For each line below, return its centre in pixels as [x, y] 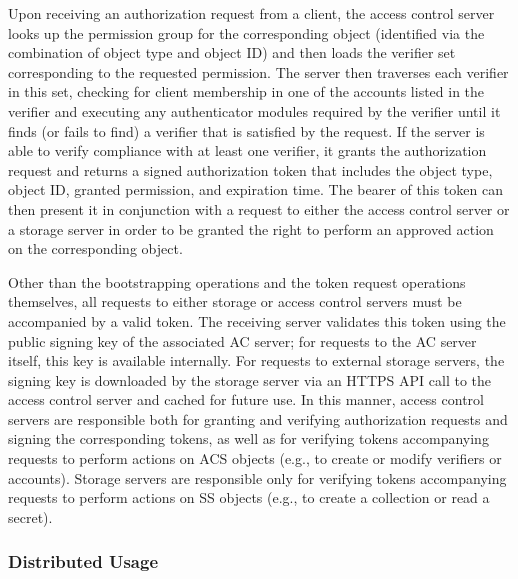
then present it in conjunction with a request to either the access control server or [259, 208]
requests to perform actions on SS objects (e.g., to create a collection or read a [249, 497]
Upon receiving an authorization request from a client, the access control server [251, 13]
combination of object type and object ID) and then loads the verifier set [232, 52]
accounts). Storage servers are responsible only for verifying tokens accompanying [257, 477]
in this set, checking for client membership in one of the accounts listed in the [246, 91]
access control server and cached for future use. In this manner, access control [246, 399]
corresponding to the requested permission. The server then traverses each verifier [258, 71]
